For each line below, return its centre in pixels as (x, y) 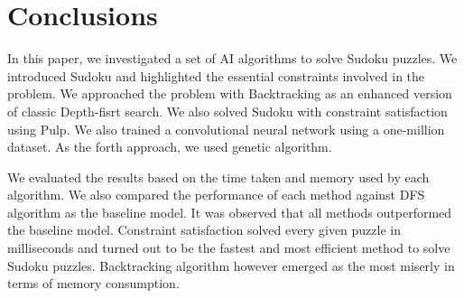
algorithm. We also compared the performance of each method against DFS (216, 195)
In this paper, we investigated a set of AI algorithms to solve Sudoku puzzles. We (232, 58)
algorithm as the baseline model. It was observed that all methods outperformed (230, 212)
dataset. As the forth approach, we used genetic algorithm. (170, 147)
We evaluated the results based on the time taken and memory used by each (218, 177)
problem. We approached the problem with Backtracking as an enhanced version (230, 93)
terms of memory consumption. (93, 283)
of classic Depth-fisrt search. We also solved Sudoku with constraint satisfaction (227, 111)
